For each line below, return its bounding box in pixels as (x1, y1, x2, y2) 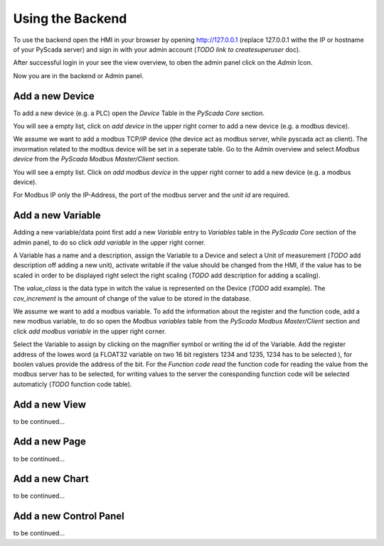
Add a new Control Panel (13, 510, 124, 523)
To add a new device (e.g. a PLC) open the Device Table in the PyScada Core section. (13, 109, 265, 117)
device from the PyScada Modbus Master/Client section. (13, 155, 180, 164)
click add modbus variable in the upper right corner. (13, 327, 166, 336)
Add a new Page (13, 436, 87, 448)
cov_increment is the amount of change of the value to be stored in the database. (13, 294, 252, 302)
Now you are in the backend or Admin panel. (13, 71, 144, 80)
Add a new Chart (13, 473, 89, 485)
